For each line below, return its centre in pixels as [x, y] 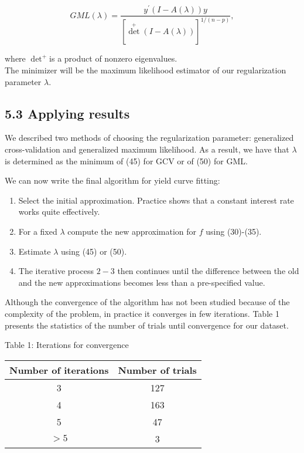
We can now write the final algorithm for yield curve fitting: [112, 180]
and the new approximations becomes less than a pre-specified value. [142, 282]
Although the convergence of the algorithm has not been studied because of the [147, 302]
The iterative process [56, 271]
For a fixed [38, 231]
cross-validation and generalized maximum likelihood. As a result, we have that [147, 149]
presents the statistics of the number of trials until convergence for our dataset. [147, 325]
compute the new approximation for [132, 231]
